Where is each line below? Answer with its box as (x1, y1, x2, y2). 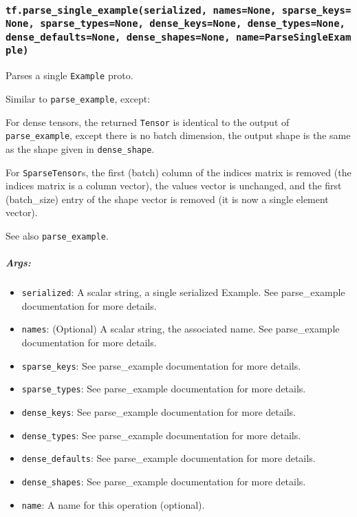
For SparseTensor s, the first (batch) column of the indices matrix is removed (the (6, 165, 351, 179)
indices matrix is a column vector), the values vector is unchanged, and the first (6, 178, 342, 193)
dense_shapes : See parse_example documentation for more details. (21, 474, 306, 488)
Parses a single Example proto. (6, 68, 133, 83)
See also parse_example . (6, 228, 109, 242)
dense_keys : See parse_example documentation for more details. (21, 404, 296, 419)
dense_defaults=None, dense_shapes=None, (6, 31, 230, 43)
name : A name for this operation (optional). (21, 497, 205, 511)
